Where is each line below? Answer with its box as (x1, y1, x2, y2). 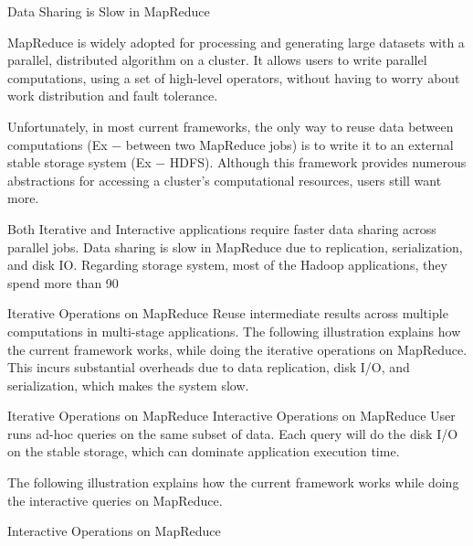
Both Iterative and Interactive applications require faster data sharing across (7, 219, 436, 238)
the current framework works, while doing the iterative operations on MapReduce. (7, 339, 468, 359)
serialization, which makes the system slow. (7, 375, 249, 394)
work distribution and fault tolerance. (7, 86, 218, 105)
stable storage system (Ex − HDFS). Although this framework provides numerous (7, 153, 467, 172)
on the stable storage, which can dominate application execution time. (7, 442, 400, 461)
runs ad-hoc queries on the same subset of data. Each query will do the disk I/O (7, 423, 458, 443)
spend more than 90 (7, 273, 119, 292)
